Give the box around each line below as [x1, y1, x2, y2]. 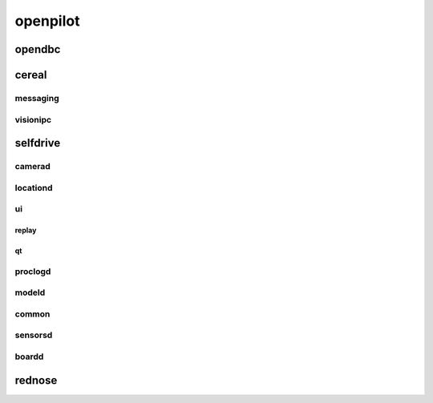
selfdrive [14, 136, 61, 150]
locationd [14, 182, 53, 193]
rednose [14, 373, 58, 387]
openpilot [14, 12, 80, 30]
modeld [14, 287, 46, 298]
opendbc [14, 42, 61, 56]
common [14, 308, 51, 320]
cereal [14, 68, 47, 82]
